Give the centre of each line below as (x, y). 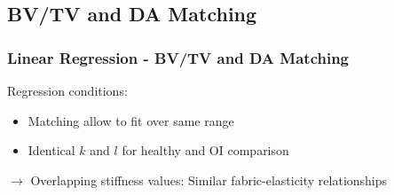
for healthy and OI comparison (205, 150)
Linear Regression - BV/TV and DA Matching (178, 57)
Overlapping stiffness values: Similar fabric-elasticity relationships (209, 179)
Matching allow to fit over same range (131, 120)
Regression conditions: (67, 90)
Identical (51, 150)
